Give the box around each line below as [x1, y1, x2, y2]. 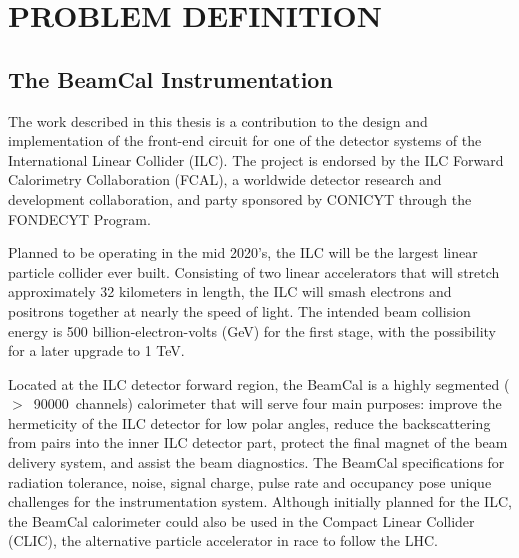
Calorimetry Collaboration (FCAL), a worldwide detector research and [8, 169, 442, 190]
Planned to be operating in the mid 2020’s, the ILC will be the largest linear [8, 242, 478, 263]
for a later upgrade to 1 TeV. [8, 340, 185, 361]
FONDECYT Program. [8, 208, 151, 229]
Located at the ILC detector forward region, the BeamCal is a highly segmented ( [8, 373, 510, 394]
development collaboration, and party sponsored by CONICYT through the [8, 188, 472, 209]
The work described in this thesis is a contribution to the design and [8, 110, 428, 131]
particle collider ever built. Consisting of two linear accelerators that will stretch [8, 261, 500, 282]
